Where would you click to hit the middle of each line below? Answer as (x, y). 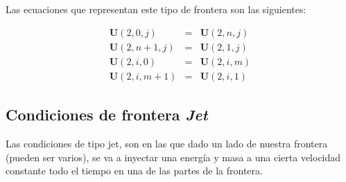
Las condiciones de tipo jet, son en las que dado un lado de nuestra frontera (167, 143)
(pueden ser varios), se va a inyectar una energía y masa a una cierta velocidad (173, 157)
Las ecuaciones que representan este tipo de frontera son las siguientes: (156, 9)
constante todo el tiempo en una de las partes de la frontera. (134, 171)
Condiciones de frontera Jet (107, 115)
